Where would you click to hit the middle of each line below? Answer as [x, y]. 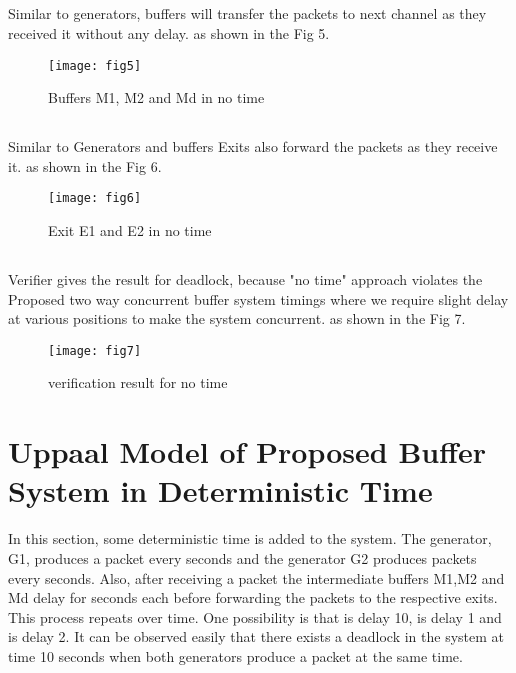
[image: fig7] [95, 350]
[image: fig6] [95, 198]
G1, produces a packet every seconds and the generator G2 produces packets [242, 557]
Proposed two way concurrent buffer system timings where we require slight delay [258, 298]
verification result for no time [138, 382]
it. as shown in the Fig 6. [85, 165]
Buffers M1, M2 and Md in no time [156, 97]
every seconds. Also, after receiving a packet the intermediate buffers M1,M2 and [256, 577]
